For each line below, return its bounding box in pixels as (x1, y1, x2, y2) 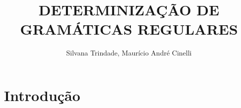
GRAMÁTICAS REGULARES (20, 19, 238, 39)
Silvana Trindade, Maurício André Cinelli (66, 48, 192, 58)
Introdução (4, 85, 80, 105)
